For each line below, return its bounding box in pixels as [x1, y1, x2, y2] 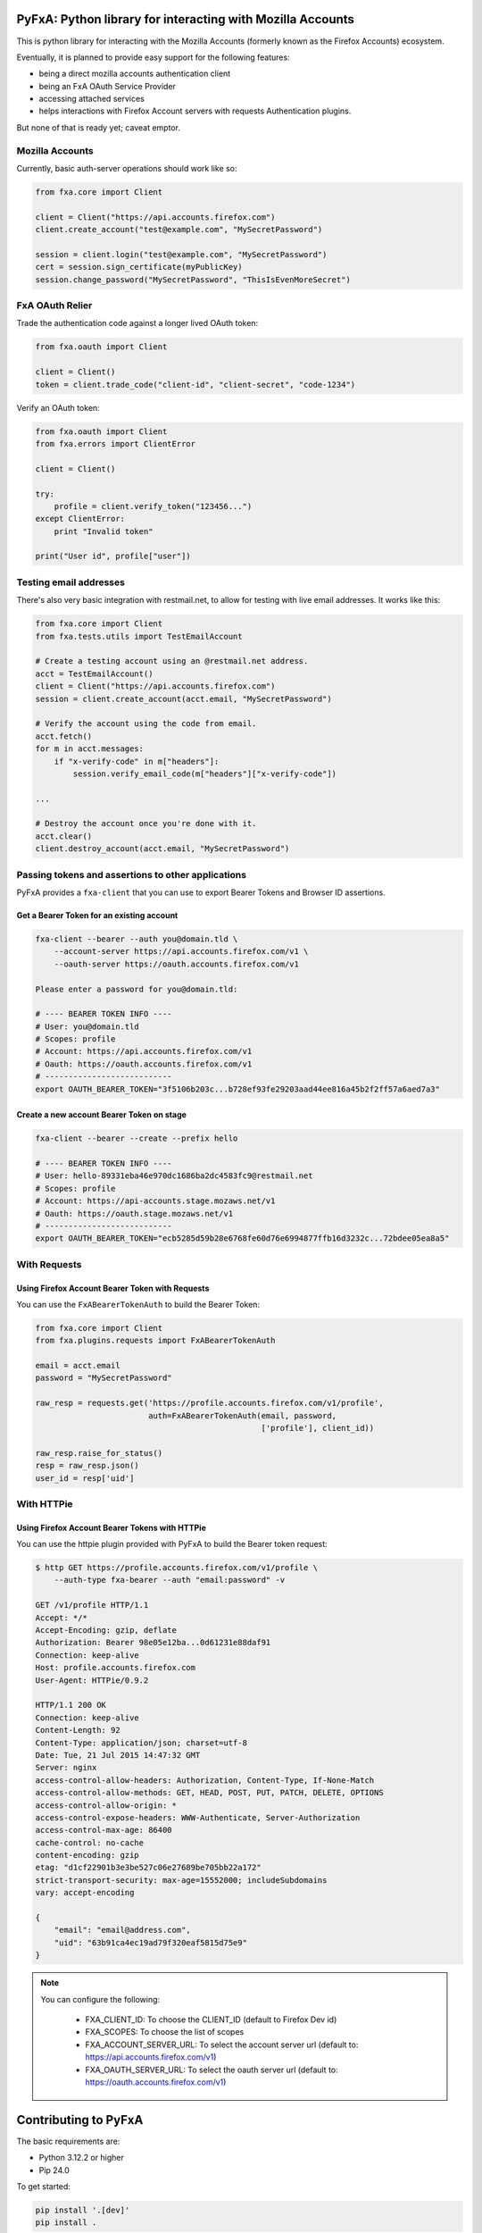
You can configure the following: [40, 1994, 161, 2004]
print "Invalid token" [54, 526, 154, 536]
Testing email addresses [16, 576, 125, 589]
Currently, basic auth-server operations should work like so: [16, 163, 237, 173]
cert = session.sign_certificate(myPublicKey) [35, 262, 243, 272]
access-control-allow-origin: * [35, 1800, 178, 1811]
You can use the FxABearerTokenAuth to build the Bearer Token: [16, 1299, 261, 1309]
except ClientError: [35, 514, 125, 524]
